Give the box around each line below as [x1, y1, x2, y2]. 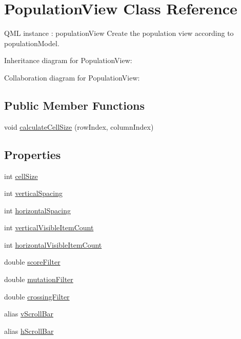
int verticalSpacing [4, 188, 63, 198]
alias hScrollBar [4, 325, 54, 336]
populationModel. [4, 37, 59, 48]
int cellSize [4, 170, 38, 181]
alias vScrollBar [4, 308, 54, 319]
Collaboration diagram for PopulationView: [4, 72, 140, 83]
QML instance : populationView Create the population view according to [4, 28, 234, 38]
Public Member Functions [4, 97, 145, 113]
